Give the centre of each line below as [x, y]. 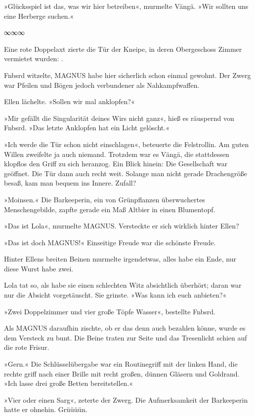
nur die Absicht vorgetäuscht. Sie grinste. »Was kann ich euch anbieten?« [115, 295]
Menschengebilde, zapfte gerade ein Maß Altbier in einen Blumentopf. [110, 209]
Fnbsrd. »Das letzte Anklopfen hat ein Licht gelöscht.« [87, 128]
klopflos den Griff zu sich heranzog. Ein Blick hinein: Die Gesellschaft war [116, 164]
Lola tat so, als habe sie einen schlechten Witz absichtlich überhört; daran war [123, 285]
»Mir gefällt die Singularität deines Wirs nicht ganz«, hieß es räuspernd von [119, 118]
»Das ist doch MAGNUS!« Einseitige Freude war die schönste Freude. [110, 242]
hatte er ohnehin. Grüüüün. [46, 409]
